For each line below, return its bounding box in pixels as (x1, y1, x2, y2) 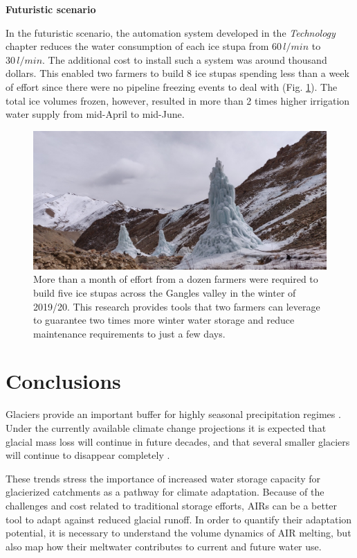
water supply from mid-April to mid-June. (6, 107, 185, 121)
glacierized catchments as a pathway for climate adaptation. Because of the (6, 485, 324, 499)
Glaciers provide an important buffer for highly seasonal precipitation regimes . (6, 407, 341, 421)
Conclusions (6, 367, 121, 395)
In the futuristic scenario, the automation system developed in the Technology (6, 25, 336, 40)
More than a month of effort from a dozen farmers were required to (33, 272, 318, 286)
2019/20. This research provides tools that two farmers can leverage (33, 299, 320, 313)
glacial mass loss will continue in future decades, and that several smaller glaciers (6, 434, 350, 448)
